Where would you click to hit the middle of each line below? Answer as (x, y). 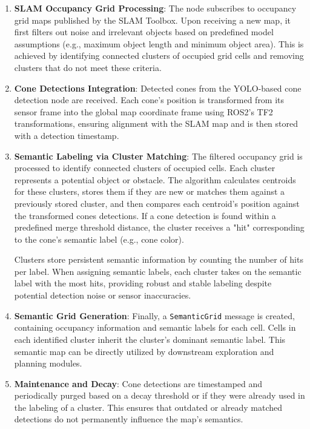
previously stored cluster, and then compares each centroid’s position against (157, 203)
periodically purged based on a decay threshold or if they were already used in (160, 395)
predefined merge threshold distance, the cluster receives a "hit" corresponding (159, 227)
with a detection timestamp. (67, 135)
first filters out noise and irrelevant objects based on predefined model (144, 32)
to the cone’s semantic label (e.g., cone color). (99, 239)
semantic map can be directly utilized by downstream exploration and (144, 351)
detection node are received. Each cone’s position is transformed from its (149, 100)
